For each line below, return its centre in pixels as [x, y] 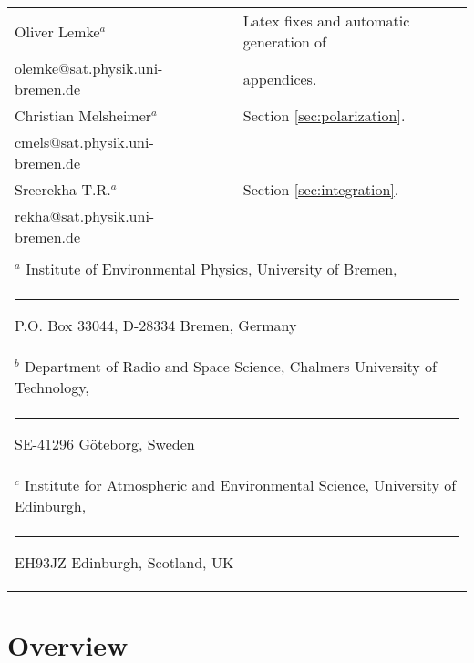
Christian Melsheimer [83, 115]
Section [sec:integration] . [321, 189]
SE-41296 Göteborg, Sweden [105, 444]
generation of [284, 41]
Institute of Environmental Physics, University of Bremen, [211, 269]
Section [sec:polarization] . [324, 115]
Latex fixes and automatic [326, 21]
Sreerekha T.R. [63, 189]
